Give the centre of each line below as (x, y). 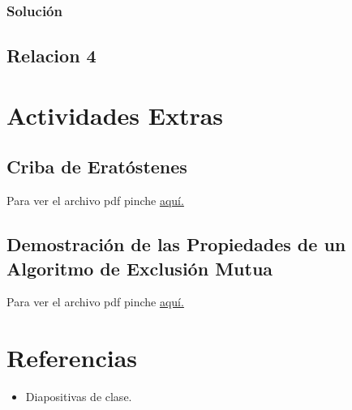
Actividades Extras (115, 115)
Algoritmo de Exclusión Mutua (140, 268)
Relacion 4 (52, 56)
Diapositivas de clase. (79, 397)
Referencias (72, 358)
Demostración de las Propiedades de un (176, 244)
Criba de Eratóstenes (97, 167)
